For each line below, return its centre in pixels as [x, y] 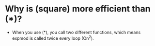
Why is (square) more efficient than [78, 9]
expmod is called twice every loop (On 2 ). [53, 38]
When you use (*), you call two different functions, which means [76, 32]
